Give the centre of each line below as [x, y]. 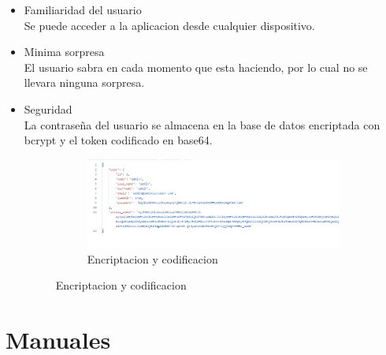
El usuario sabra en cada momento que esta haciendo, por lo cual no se [196, 67]
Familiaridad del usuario [83, 9]
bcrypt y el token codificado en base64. [118, 140]
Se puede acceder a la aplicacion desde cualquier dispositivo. [169, 25]
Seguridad [48, 108]
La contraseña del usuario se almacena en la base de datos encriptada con [202, 124]
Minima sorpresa [64, 52]
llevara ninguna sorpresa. [84, 82]
